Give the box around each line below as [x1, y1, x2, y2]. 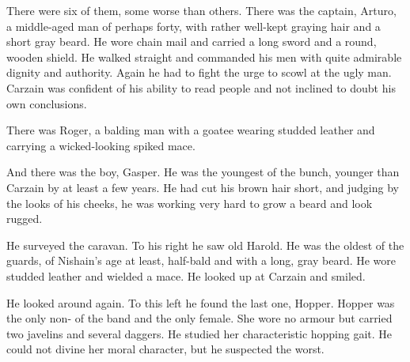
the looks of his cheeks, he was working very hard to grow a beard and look [6, 194, 373, 211]
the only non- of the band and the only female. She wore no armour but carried [6, 310, 393, 326]
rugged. [6, 210, 43, 227]
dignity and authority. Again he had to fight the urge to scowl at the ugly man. [6, 64, 392, 81]
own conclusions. [6, 95, 87, 111]
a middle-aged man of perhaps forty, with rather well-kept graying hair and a [6, 17, 381, 34]
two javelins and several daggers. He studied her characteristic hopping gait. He [6, 325, 393, 341]
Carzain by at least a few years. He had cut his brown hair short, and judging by [6, 179, 399, 195]
